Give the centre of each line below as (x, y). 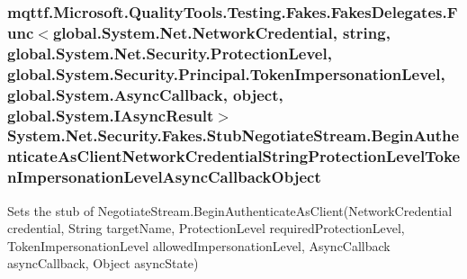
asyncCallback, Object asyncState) (103, 263)
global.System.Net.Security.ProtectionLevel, (170, 53)
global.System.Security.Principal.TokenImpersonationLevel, (226, 73)
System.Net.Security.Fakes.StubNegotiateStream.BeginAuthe (233, 135)
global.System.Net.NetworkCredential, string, (221, 32)
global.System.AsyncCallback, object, (145, 94)
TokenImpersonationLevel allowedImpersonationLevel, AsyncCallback (199, 245)
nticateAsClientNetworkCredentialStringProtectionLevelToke (234, 156)
